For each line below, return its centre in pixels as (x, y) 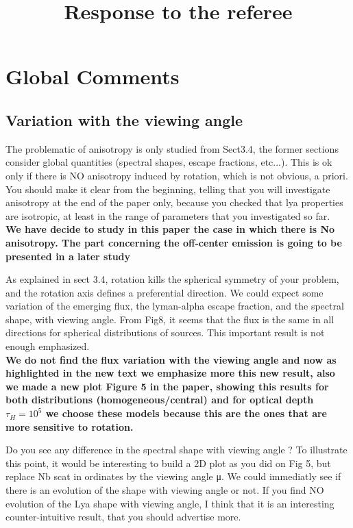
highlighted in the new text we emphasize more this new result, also (170, 373)
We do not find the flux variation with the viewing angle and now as (171, 359)
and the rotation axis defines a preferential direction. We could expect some (165, 292)
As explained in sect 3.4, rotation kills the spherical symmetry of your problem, (172, 279)
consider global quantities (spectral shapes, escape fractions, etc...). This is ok (169, 162)
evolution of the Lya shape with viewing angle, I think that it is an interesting (170, 503)
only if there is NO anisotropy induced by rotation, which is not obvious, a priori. (177, 175)
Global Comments (93, 76)
